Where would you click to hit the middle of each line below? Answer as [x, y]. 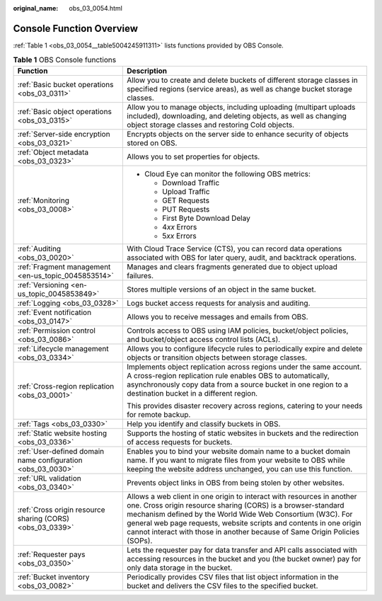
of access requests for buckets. [180, 442]
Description [147, 71]
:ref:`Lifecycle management [63, 348]
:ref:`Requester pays [51, 554]
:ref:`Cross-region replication [66, 386]
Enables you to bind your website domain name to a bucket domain [239, 451]
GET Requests [186, 200]
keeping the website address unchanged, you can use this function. [240, 469]
